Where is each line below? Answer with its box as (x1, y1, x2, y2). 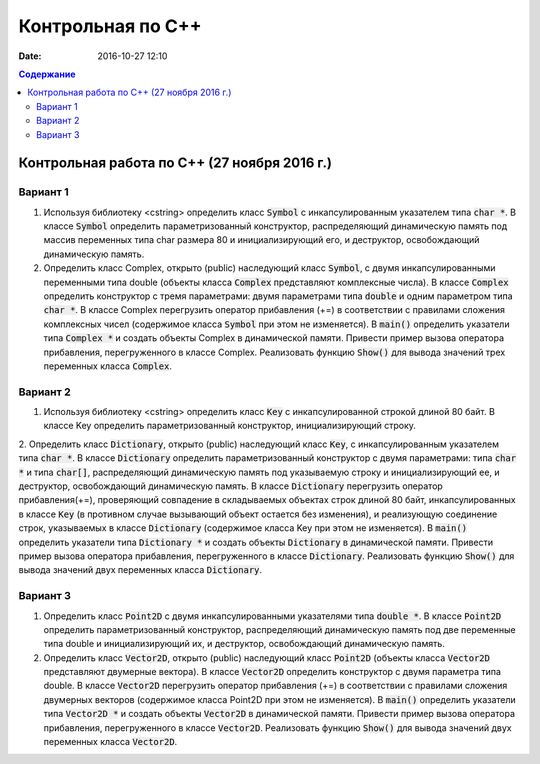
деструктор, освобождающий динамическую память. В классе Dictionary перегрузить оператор (18, 480, 444, 492)
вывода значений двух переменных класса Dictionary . (18, 564, 263, 576)
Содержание (18, 68, 76, 80)
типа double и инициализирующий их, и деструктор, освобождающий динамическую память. (43, 638, 445, 650)
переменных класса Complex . (43, 360, 172, 372)
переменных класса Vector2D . (43, 736, 178, 748)
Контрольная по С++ (18, 15, 202, 37)
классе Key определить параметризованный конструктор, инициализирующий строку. (43, 420, 417, 432)
